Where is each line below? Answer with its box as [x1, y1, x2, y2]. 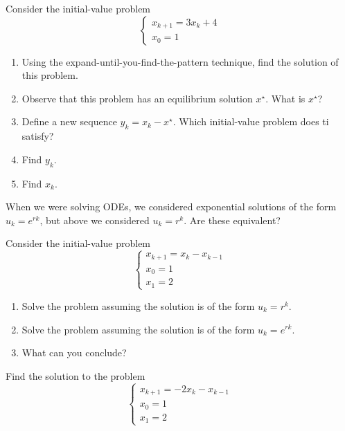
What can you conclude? [21, 345, 127, 360]
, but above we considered [39, 212, 150, 227]
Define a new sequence [21, 114, 117, 129]
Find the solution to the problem [6, 368, 145, 383]
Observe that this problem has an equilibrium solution [21, 91, 253, 105]
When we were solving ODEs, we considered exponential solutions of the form [6, 199, 337, 214]
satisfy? [21, 129, 54, 143]
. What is [265, 91, 306, 105]
